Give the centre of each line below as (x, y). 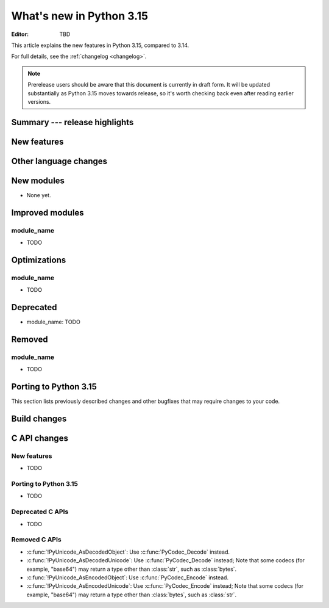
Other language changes (59, 161)
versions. (39, 101)
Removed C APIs (36, 540)
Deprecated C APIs (40, 512)
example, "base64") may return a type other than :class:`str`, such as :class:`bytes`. (132, 569)
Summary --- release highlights (73, 122)
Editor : (20, 34)
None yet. (39, 195)
